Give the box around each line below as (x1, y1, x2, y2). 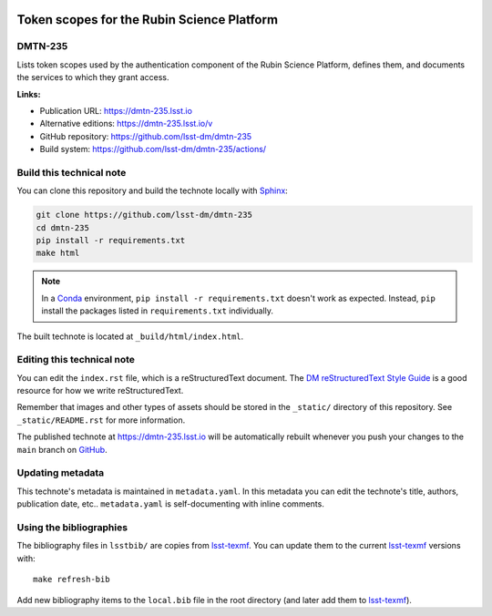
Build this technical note (16, 166, 127, 179)
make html (36, 248, 80, 259)
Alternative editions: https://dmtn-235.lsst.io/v (39, 118, 213, 129)
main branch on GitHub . (16, 444, 108, 455)
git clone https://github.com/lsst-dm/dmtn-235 (36, 210, 252, 221)
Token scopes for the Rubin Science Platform (16, 12, 278, 27)
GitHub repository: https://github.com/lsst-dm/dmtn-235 (39, 130, 252, 141)
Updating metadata (16, 467, 105, 479)
